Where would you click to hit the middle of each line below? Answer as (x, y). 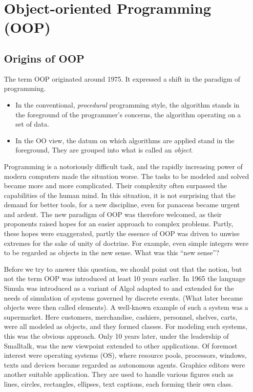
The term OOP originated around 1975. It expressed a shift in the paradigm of (122, 78)
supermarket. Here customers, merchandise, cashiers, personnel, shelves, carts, (121, 316)
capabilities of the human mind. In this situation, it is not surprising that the (120, 195)
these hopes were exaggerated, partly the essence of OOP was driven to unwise (122, 233)
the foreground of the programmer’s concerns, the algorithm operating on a (128, 114)
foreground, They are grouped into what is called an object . (104, 150)
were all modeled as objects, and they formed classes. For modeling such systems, (126, 326)
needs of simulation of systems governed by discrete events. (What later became (124, 297)
